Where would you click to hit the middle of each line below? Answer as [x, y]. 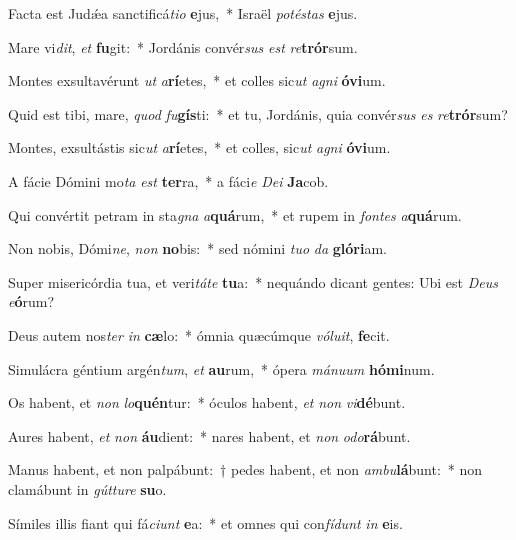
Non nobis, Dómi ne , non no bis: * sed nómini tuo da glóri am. [197, 248]
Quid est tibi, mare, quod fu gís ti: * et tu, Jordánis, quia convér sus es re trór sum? [258, 113]
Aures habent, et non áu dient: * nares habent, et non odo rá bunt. [209, 435]
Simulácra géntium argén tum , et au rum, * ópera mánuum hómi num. [221, 368]
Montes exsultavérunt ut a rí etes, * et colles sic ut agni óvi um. [197, 80]
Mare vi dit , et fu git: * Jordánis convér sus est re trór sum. [183, 46]
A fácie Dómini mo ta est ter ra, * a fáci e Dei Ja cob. [168, 180]
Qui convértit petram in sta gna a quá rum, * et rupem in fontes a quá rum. [235, 214]
